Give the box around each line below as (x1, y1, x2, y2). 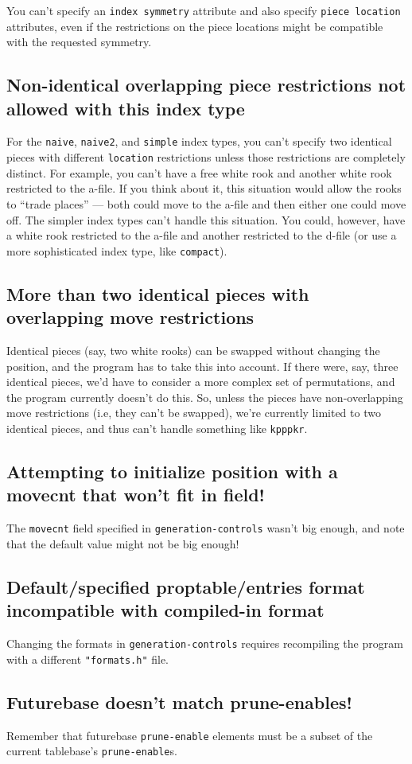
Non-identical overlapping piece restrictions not (6, 72, 406, 97)
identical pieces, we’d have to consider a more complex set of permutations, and (6, 373, 395, 390)
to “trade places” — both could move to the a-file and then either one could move (6, 195, 406, 212)
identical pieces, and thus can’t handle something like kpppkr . (6, 419, 308, 436)
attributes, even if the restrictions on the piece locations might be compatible (6, 18, 383, 34)
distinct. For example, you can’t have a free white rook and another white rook (6, 164, 392, 181)
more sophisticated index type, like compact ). (6, 242, 227, 259)
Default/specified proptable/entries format (6, 574, 365, 598)
